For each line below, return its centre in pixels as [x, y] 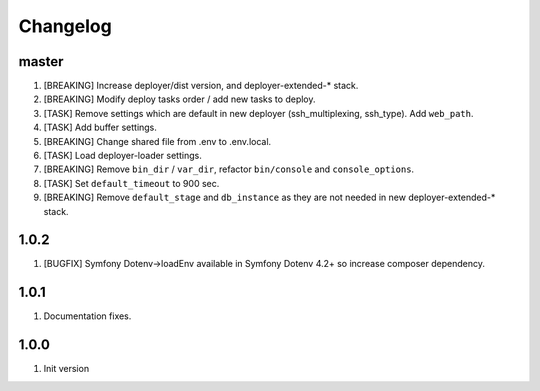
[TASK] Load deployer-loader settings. [122, 156]
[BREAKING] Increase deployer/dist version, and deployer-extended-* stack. [201, 86]
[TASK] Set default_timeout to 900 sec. [131, 183]
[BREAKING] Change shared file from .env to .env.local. [157, 141]
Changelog [65, 26]
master [41, 61]
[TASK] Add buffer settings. [100, 127]
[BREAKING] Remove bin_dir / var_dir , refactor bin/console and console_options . [229, 169]
